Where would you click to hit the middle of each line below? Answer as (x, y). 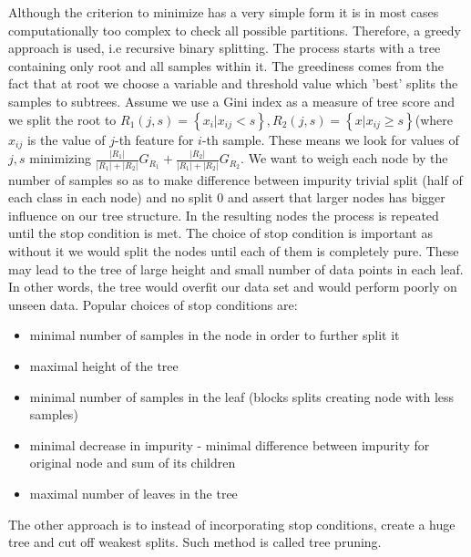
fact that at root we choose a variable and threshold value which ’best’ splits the (233, 83)
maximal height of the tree (104, 365)
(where (434, 119)
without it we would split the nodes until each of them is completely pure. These (234, 251)
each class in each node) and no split (111, 197)
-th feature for (154, 139)
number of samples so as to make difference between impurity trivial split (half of (235, 179)
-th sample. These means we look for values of (330, 139)
